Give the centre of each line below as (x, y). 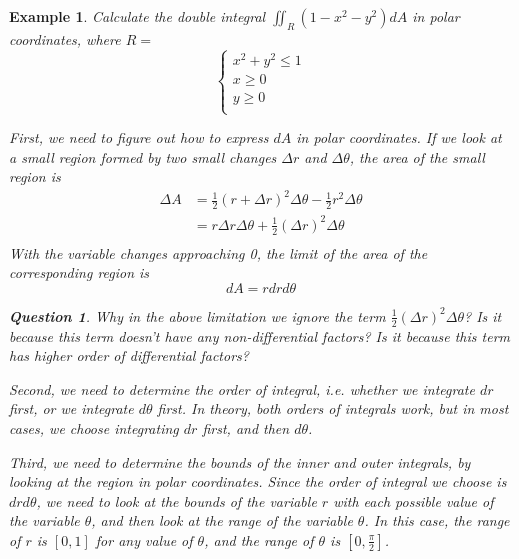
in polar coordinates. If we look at (399, 137)
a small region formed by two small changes (143, 156)
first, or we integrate (71, 408)
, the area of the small (417, 156)
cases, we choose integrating (94, 428)
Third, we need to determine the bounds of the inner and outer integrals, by (240, 461)
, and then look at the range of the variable (222, 520)
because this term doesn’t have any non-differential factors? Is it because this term (260, 335)
